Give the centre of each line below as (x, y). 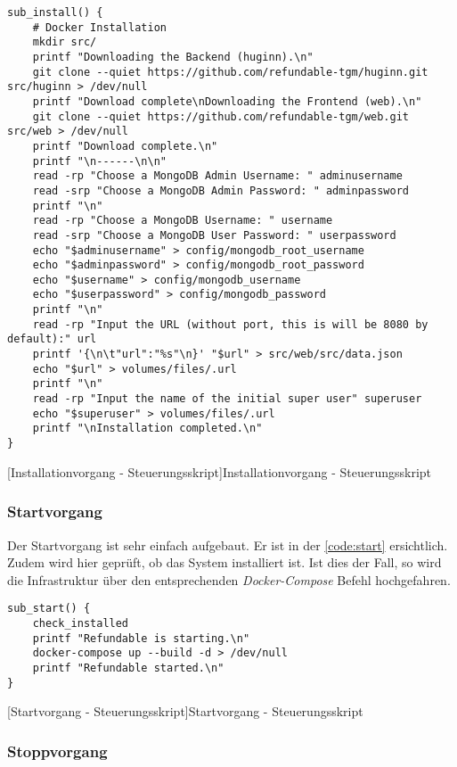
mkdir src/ (65, 42)
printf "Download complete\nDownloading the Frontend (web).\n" (227, 101)
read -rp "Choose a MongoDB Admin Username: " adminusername (217, 176)
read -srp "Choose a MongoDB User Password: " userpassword (214, 235)
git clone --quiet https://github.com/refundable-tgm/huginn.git (230, 72)
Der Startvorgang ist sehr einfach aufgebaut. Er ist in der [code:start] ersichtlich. (228, 544)
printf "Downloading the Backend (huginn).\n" (173, 57)
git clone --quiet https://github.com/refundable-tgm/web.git (221, 116)
